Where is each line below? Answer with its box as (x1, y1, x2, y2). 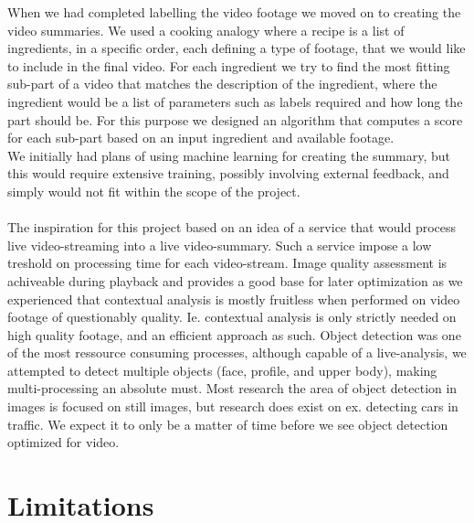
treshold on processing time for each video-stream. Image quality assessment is (7, 253, 448, 272)
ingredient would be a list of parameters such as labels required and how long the (7, 91, 463, 111)
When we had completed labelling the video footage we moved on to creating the (7, 3, 461, 21)
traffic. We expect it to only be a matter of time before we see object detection (7, 414, 448, 433)
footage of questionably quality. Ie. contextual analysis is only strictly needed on (7, 307, 457, 326)
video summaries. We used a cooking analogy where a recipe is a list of (7, 20, 405, 39)
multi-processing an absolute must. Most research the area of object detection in (7, 379, 458, 398)
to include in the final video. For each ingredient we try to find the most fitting (7, 56, 450, 75)
